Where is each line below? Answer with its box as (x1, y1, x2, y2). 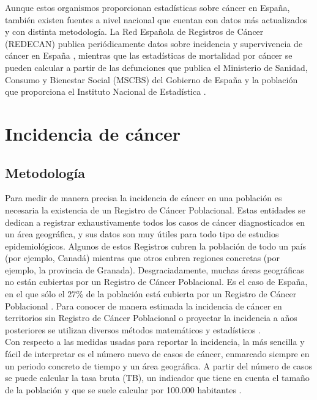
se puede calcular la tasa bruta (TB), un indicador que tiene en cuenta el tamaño (5, 371, 310, 384)
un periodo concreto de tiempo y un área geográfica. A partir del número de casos (5, 359, 313, 372)
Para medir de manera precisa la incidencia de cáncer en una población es (5, 191, 282, 204)
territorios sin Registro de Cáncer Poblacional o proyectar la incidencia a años (5, 311, 297, 324)
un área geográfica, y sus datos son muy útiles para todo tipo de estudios (5, 228, 279, 240)
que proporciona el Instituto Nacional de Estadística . (5, 85, 206, 98)
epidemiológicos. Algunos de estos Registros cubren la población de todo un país (5, 239, 306, 252)
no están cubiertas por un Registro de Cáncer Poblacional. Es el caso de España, (5, 275, 308, 288)
